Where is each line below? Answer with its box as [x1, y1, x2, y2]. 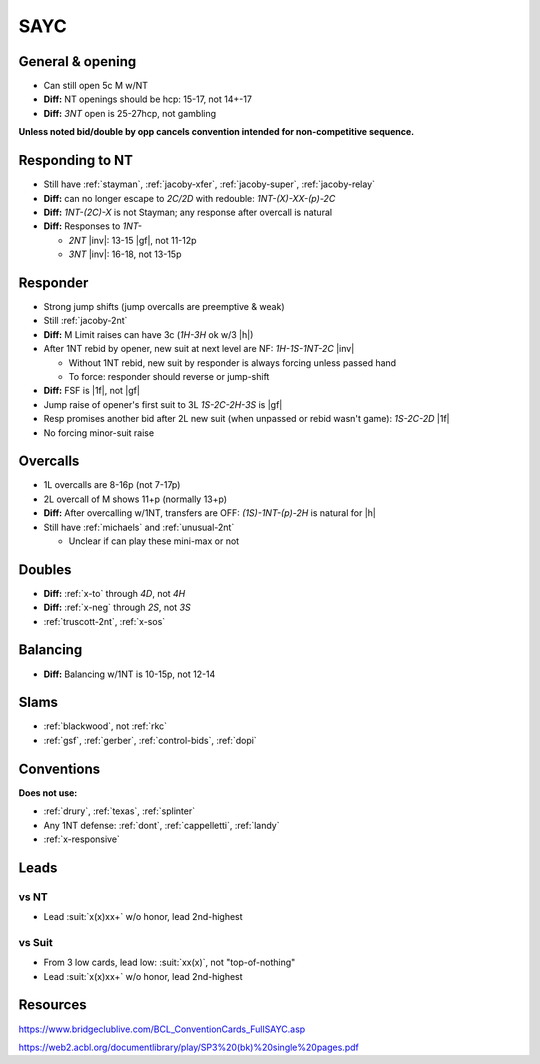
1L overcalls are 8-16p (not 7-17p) [43, 479, 181, 491]
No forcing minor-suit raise [43, 426, 155, 439]
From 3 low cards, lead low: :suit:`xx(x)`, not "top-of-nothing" [43, 956, 296, 969]
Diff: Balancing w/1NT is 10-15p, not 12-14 [43, 668, 216, 680]
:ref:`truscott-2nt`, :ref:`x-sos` [43, 615, 166, 627]
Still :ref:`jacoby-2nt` [43, 315, 128, 327]
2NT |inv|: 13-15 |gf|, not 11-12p [68, 234, 197, 246]
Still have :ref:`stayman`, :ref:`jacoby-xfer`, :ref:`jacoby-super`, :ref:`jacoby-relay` [43, 178, 375, 190]
